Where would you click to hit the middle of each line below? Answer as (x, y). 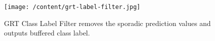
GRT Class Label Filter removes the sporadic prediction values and (107, 23)
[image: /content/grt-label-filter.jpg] (72, 7)
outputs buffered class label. (47, 33)
